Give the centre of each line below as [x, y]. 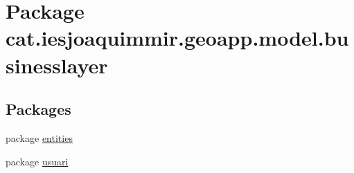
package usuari [37, 161]
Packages [38, 109]
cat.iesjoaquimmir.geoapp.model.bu [177, 38]
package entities [39, 137]
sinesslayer [57, 65]
